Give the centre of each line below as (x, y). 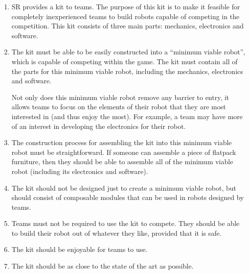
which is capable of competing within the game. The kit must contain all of (124, 61)
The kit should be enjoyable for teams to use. (79, 249)
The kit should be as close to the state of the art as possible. (102, 266)
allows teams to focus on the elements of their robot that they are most (119, 107)
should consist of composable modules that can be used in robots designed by (128, 197)
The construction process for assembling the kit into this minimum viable (122, 142)
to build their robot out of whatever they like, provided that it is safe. (116, 233)
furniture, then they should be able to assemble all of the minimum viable (122, 162)
